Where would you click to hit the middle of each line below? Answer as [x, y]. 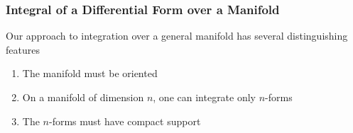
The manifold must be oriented [90, 73]
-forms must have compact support [125, 121]
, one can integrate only [205, 97]
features [23, 49]
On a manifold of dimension [83, 97]
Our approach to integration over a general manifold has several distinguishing [177, 36]
